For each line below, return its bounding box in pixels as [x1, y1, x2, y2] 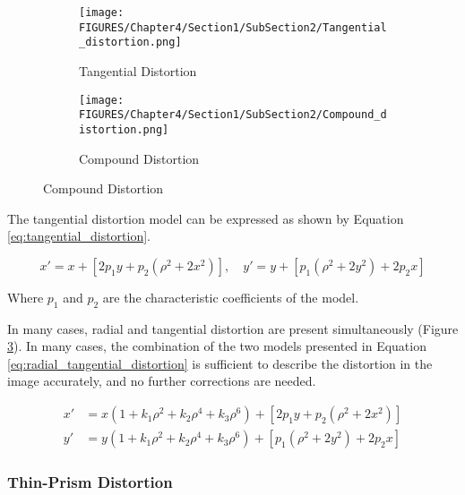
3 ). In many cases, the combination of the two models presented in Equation [7, 337, 426, 355]
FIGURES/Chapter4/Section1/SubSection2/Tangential [79, 21, 387, 34]
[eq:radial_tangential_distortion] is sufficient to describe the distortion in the [7, 354, 433, 372]
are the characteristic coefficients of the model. [102, 287, 359, 306]
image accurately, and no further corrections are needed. [7, 371, 316, 390]
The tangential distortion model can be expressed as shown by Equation [7, 209, 404, 227]
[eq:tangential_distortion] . [7, 226, 151, 245]
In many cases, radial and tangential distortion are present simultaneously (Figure [7, 319, 459, 337]
